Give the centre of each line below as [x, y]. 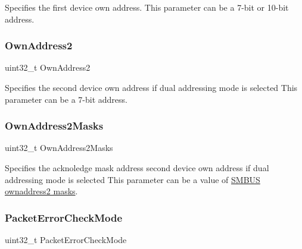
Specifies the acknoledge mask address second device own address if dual [137, 168]
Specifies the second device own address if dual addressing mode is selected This [151, 87]
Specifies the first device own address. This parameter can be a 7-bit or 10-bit [147, 7]
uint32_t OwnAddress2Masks [59, 148]
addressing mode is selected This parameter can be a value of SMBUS [133, 179]
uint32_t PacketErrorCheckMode [66, 239]
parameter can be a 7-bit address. [66, 99]
